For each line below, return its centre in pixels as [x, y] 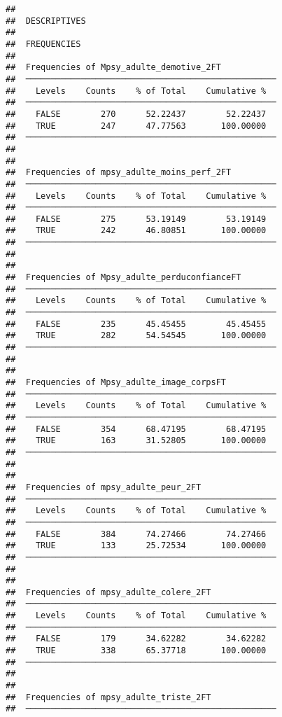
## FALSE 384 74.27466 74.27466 [136, 534]
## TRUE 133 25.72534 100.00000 [136, 546]
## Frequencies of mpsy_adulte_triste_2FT [108, 697]
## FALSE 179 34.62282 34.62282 [136, 639]
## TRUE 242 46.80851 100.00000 [136, 231]
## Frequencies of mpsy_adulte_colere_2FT [108, 592]
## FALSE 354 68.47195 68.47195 [136, 429]
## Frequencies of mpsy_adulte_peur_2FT [104, 487]
